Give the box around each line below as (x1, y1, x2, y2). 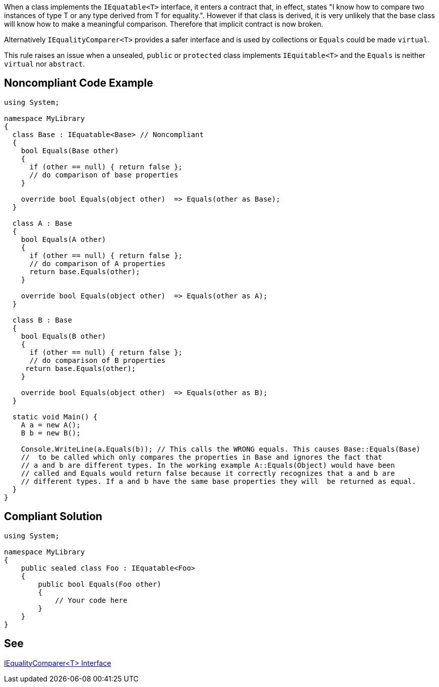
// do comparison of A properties (29, 259, 166, 268)
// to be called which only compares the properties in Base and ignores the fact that (21, 453, 383, 461)
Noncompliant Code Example (4, 77, 153, 90)
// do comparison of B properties (29, 356, 166, 364)
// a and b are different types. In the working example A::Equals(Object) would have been (21, 461, 395, 469)
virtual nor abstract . (4, 59, 85, 68)
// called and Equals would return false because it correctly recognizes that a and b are (21, 469, 395, 477)
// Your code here (55, 596, 128, 604)
